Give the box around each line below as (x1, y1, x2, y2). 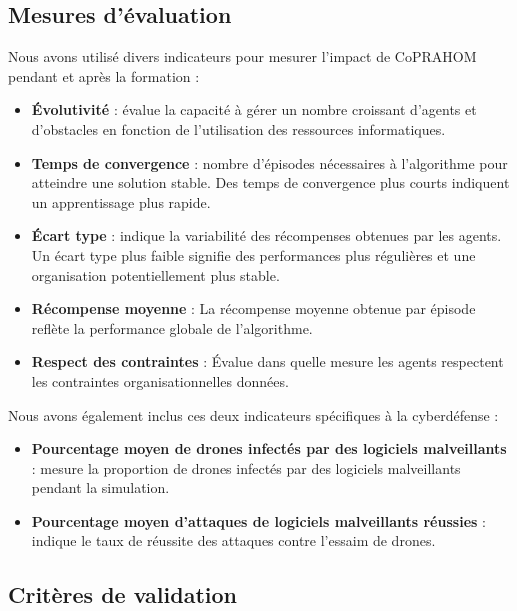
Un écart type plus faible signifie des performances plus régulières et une (31, 244, 476, 265)
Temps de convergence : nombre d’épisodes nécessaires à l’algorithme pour (31, 152, 508, 173)
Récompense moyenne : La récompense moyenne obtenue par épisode (31, 298, 476, 319)
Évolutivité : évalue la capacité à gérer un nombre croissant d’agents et (31, 99, 477, 120)
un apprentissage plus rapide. (31, 191, 211, 212)
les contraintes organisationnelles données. (31, 370, 289, 391)
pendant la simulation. (31, 477, 170, 498)
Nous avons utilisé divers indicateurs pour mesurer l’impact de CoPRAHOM (8, 46, 477, 67)
